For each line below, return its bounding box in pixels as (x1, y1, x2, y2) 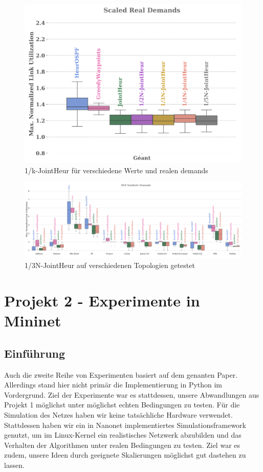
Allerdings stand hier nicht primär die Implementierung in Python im (4, 379, 223, 390)
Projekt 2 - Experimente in (4, 290, 200, 311)
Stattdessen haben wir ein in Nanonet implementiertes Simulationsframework (4, 419, 246, 430)
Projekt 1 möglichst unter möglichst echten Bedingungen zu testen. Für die (4, 399, 240, 410)
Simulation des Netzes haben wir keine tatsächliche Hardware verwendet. (4, 409, 233, 420)
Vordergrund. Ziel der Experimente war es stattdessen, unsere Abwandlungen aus (4, 389, 259, 400)
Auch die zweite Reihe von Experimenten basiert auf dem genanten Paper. (4, 369, 238, 380)
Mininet (4, 310, 61, 331)
